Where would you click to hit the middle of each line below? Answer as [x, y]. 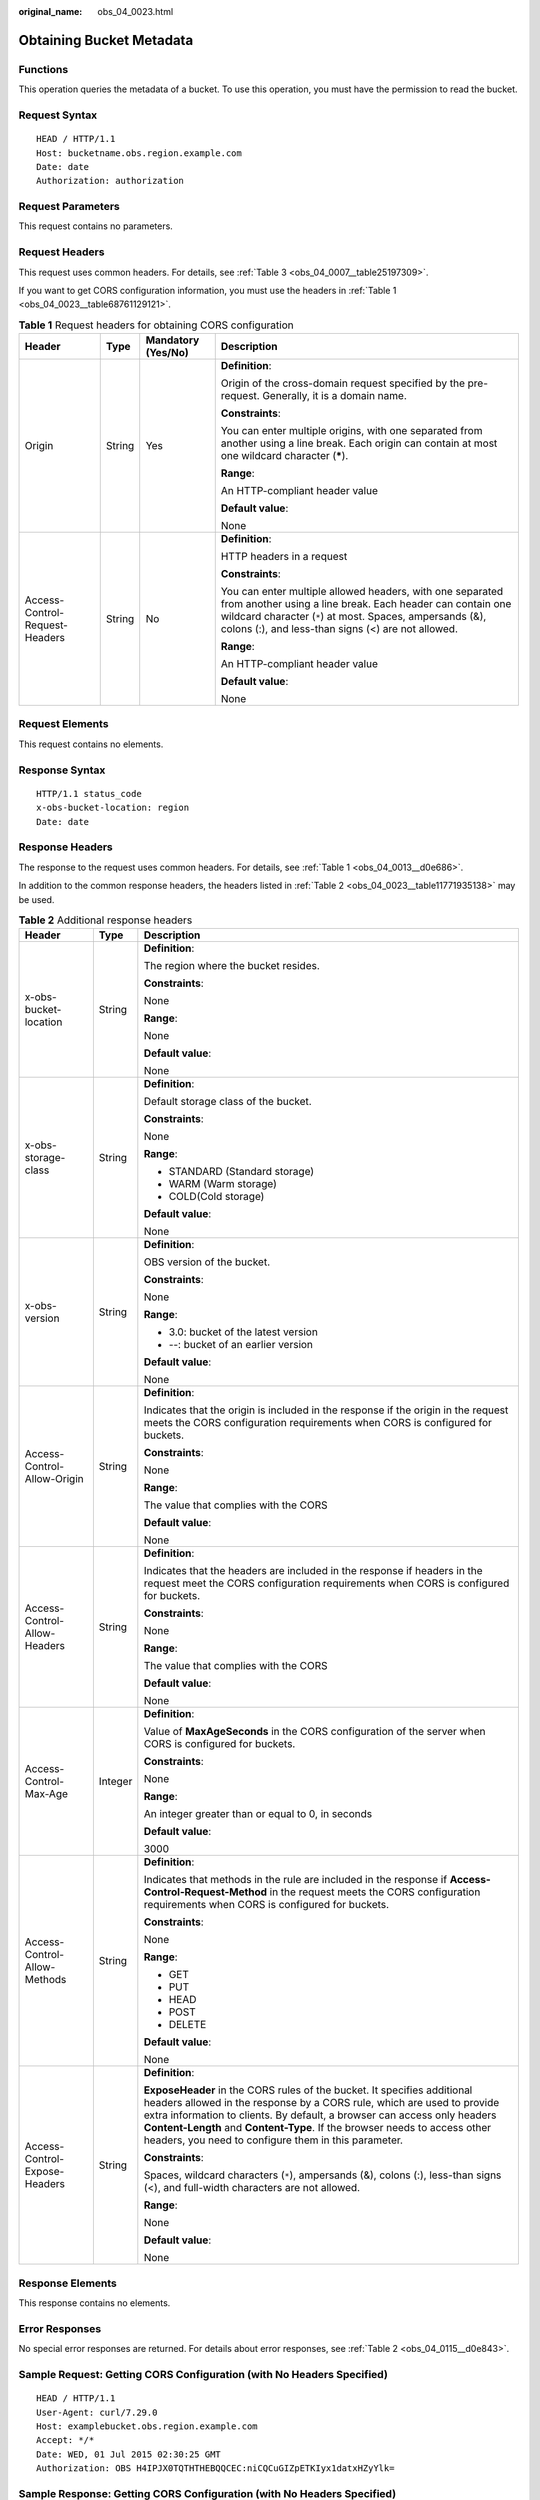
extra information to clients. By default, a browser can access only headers [320, 2115]
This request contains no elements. [91, 744]
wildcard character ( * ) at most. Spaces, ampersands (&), [353, 617]
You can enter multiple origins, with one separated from [351, 431]
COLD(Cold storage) [216, 1197]
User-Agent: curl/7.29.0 [97, 2412]
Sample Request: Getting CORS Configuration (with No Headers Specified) [203, 2374]
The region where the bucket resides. [231, 966]
